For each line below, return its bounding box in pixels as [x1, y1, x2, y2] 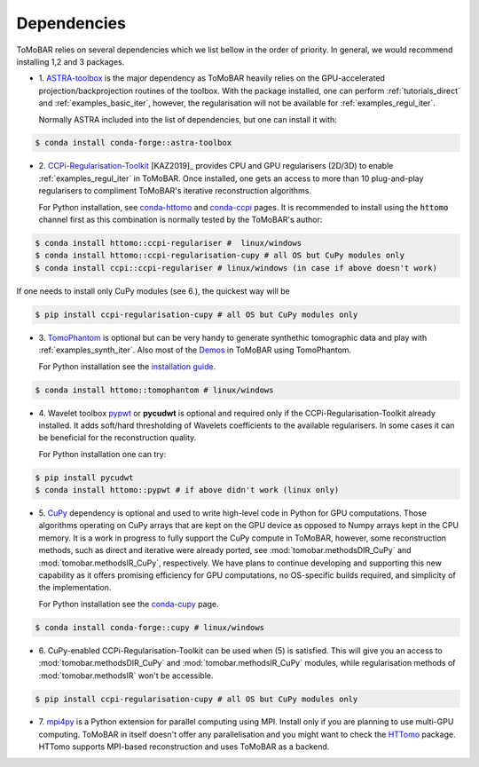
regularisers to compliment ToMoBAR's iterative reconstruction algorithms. [38, 186, 312, 196]
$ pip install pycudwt [35, 472, 134, 483]
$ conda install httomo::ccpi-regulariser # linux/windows [35, 238, 302, 249]
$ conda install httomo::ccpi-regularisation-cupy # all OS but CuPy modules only [35, 250, 405, 261]
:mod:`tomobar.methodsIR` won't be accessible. [38, 670, 214, 681]
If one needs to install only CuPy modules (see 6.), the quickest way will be [16, 285, 290, 297]
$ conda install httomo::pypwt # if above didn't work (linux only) [35, 485, 340, 495]
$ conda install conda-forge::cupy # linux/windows [35, 622, 265, 632]
